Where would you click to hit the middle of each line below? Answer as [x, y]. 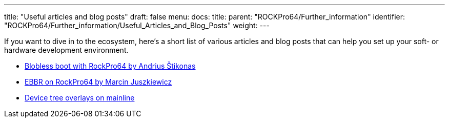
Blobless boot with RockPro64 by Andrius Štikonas [110, 66]
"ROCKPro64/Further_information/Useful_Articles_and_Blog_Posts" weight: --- [137, 25]
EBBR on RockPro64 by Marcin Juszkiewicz [98, 82]
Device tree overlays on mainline [80, 98]
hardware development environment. [66, 50]
